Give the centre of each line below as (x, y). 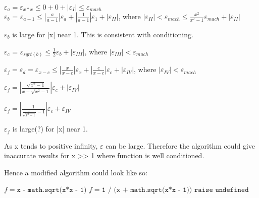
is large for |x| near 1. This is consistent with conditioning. (103, 34)
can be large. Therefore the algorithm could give (180, 145)
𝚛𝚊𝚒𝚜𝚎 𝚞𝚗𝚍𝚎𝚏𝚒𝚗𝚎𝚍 (221, 190)
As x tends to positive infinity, (51, 145)
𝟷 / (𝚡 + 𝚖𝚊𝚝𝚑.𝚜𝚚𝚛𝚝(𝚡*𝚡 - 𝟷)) (147, 190)
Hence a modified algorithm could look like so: (76, 172)
